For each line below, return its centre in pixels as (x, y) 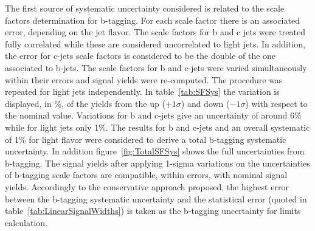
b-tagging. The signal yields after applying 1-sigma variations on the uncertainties (157, 163)
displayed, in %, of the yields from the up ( (85, 103)
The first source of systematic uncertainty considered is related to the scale (145, 8)
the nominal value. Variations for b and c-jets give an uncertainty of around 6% (153, 115)
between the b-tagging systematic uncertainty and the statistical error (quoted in (156, 198)
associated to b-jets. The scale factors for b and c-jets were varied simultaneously (156, 67)
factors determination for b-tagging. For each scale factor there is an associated (152, 20)
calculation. (26, 222)
